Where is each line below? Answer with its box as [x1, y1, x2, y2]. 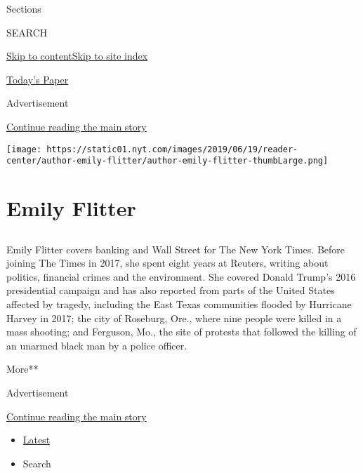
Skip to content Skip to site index [6, 48, 148, 63]
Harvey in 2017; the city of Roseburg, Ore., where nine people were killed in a [6, 310, 342, 325]
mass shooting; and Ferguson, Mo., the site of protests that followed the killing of [6, 324, 357, 339]
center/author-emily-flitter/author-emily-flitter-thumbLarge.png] [6, 156, 329, 166]
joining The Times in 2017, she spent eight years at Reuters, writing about [6, 255, 329, 270]
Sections [6, 1, 41, 15]
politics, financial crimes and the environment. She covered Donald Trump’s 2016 [6, 269, 356, 284]
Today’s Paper [6, 72, 69, 86]
